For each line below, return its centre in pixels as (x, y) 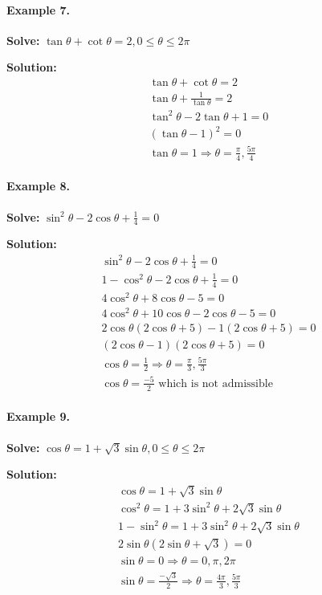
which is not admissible (216, 383)
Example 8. (38, 186)
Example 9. (38, 416)
